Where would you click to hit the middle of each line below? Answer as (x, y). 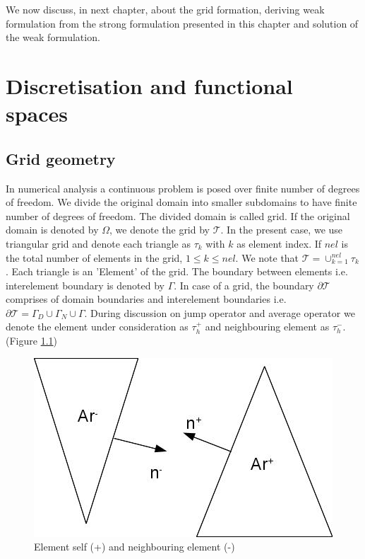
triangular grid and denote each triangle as (98, 243)
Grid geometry (61, 158)
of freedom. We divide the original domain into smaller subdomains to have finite (181, 202)
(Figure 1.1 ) (31, 341)
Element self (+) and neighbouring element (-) (134, 547)
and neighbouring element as (267, 327)
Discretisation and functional (149, 85)
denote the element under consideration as (97, 327)
